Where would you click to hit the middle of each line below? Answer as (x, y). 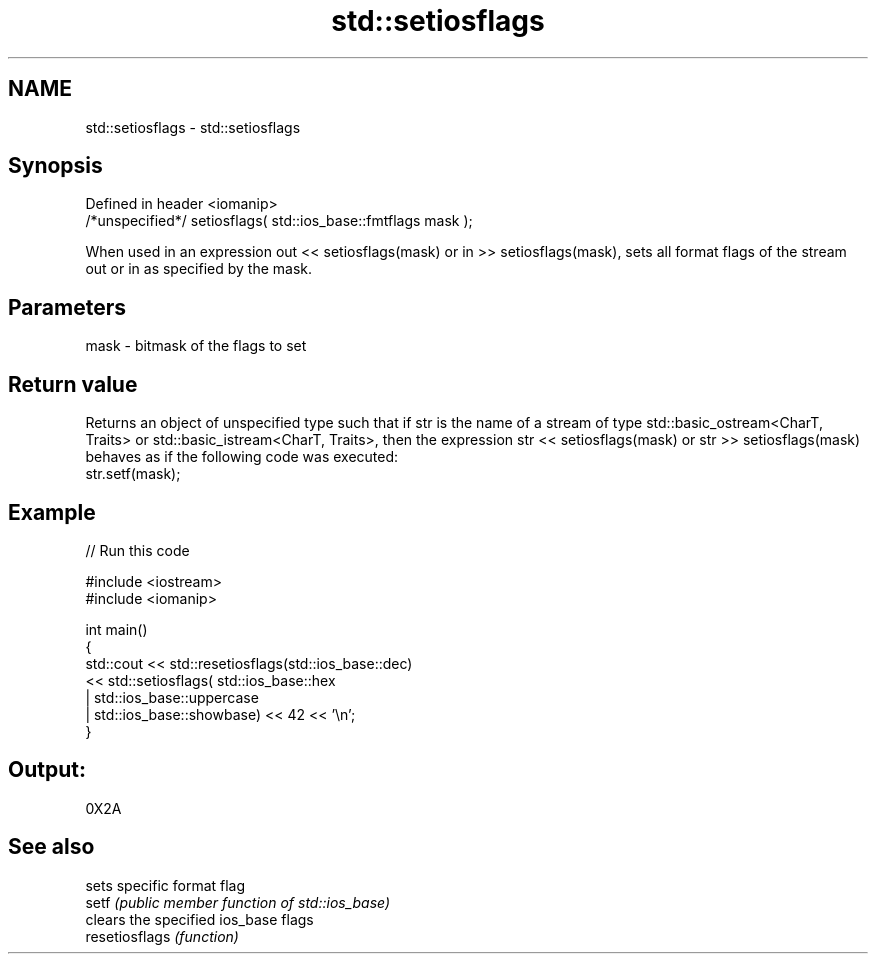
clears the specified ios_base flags (199, 919)
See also (51, 847)
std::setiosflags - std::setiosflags (193, 127)
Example (52, 512)
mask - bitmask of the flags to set (196, 346)
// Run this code (137, 550)
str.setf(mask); (133, 474)
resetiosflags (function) (162, 936)
